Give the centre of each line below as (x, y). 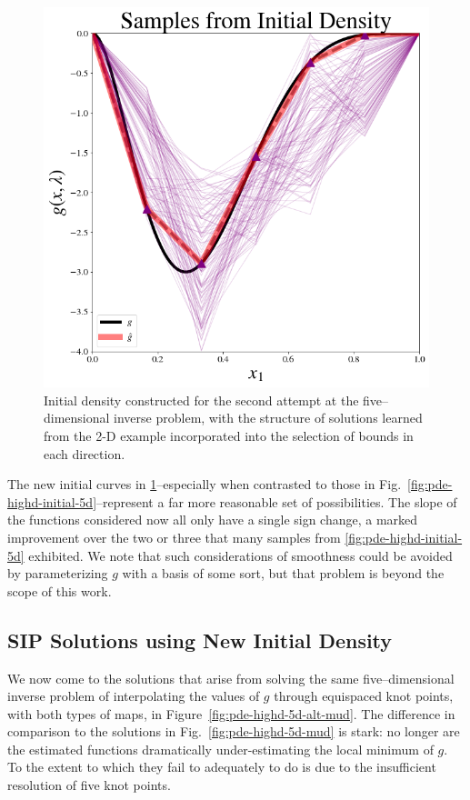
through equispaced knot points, (364, 696)
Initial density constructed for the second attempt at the (201, 400)
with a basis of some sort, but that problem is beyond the (283, 573)
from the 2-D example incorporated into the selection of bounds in (229, 435)
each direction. (85, 453)
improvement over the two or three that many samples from (174, 537)
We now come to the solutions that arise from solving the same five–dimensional (231, 678)
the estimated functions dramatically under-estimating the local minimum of (220, 749)
